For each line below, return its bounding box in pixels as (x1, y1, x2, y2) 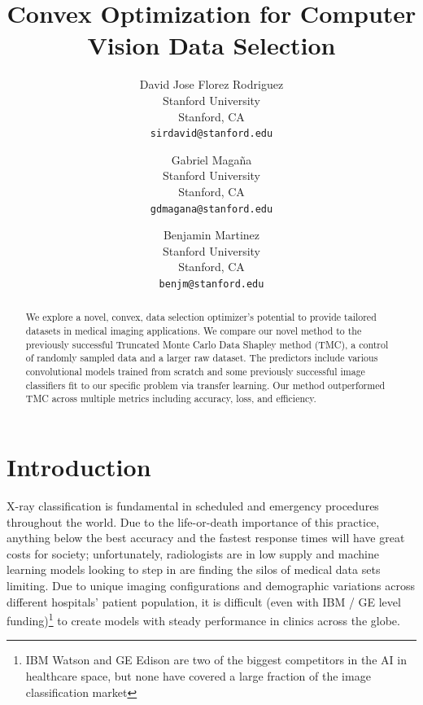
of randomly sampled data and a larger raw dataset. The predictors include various (25, 351, 378, 365)
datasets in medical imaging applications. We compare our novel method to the (25, 324, 362, 338)
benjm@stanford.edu (159, 278, 264, 290)
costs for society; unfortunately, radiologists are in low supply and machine (7, 545, 379, 562)
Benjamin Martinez (163, 226, 260, 243)
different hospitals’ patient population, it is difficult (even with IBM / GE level (7, 593, 401, 610)
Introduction (7, 450, 151, 484)
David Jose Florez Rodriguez (139, 76, 284, 93)
